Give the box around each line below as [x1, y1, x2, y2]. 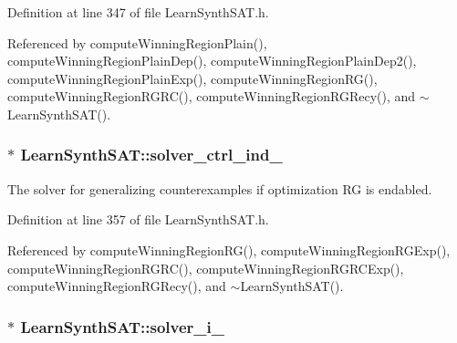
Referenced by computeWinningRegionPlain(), [7, 33, 267, 52]
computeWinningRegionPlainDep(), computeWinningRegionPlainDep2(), [7, 51, 417, 70]
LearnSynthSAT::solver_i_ [20, 315, 224, 338]
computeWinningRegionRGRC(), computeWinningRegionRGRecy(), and [7, 87, 416, 106]
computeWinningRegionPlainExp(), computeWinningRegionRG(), [7, 68, 378, 88]
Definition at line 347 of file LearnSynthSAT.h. [7, 3, 269, 21]
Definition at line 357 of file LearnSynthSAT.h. [7, 210, 269, 229]
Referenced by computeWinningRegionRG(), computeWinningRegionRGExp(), [7, 240, 451, 259]
